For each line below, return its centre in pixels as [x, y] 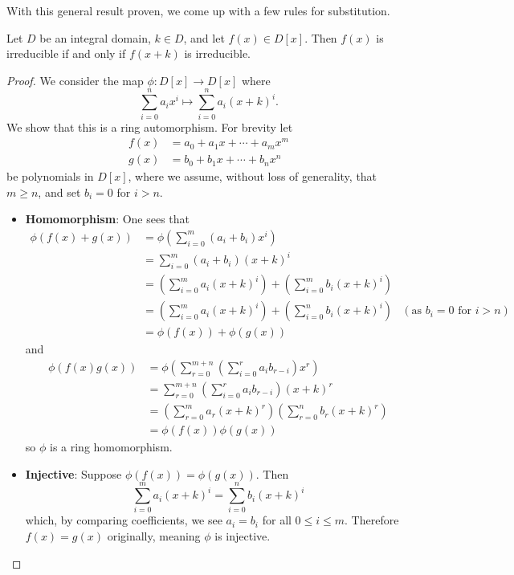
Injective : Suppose [73, 473]
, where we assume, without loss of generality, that [253, 176]
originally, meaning [154, 536]
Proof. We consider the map [75, 80]
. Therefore [372, 520]
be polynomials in [50, 176]
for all [277, 520]
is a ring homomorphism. [111, 447]
